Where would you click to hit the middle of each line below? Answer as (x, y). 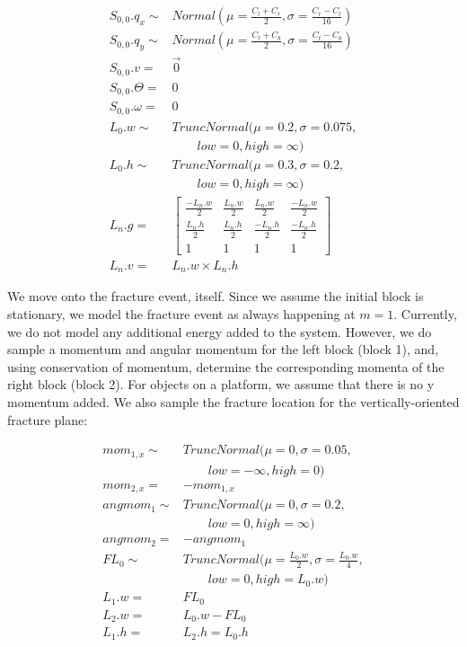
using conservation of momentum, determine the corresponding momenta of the (226, 366)
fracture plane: (48, 419)
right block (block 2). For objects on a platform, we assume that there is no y (221, 384)
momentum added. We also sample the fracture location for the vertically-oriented (233, 401)
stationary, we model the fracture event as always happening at (181, 313)
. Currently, (425, 313)
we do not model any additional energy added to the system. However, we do (220, 331)
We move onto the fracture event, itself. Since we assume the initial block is (216, 296)
